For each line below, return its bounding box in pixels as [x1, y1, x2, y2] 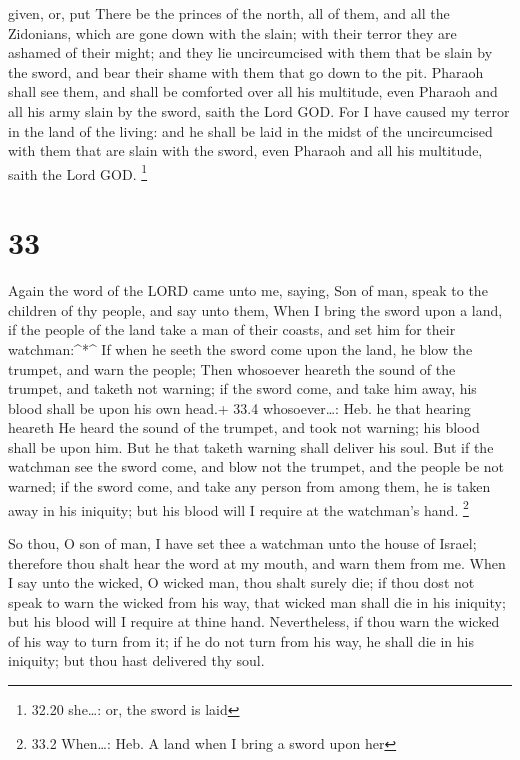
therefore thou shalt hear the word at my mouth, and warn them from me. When [8, 552, 506, 573]
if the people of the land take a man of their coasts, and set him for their [8, 319, 456, 340]
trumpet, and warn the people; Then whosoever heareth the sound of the [8, 358, 456, 379]
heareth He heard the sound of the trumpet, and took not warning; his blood [8, 417, 480, 438]
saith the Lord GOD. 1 [8, 160, 148, 184]
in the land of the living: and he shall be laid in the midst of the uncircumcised [8, 120, 493, 141]
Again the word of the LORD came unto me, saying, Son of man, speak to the [8, 280, 488, 301]
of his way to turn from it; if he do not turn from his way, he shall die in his [8, 630, 474, 651]
